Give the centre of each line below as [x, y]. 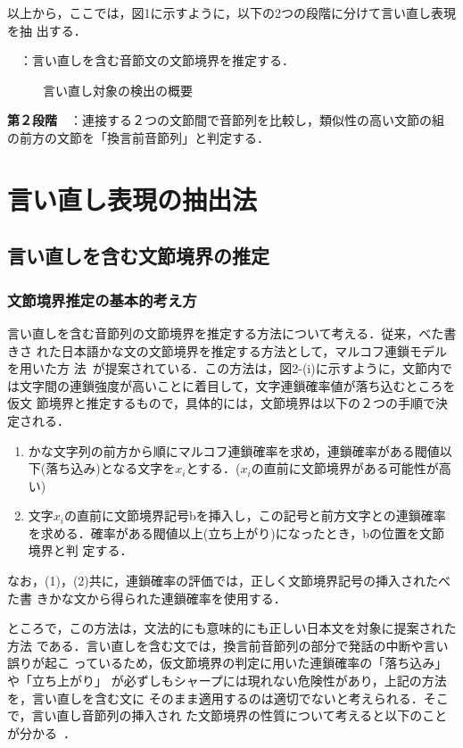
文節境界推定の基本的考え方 [102, 299]
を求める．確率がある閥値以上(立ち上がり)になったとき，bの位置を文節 [236, 532]
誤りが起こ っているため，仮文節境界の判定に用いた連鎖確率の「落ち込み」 [227, 663]
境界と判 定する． [80, 550]
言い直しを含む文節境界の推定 [138, 256]
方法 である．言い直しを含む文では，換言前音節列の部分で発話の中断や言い [228, 645]
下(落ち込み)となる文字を [102, 468]
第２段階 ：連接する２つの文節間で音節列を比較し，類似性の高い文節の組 [226, 120]
